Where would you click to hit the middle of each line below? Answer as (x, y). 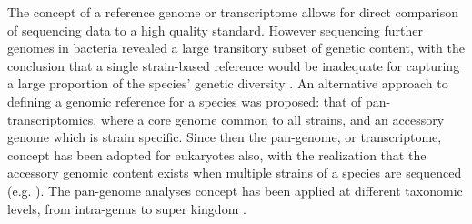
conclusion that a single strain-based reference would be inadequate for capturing (234, 65)
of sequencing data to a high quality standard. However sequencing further (215, 30)
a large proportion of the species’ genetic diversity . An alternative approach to (228, 83)
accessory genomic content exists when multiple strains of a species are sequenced (235, 173)
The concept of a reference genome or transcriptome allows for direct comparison (233, 12)
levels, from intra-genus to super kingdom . (127, 208)
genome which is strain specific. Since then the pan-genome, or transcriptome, (225, 137)
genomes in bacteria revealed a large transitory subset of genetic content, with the (236, 48)
